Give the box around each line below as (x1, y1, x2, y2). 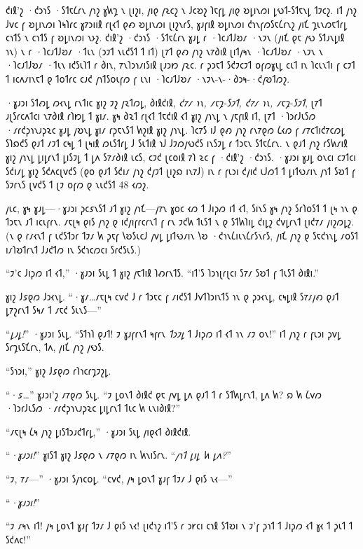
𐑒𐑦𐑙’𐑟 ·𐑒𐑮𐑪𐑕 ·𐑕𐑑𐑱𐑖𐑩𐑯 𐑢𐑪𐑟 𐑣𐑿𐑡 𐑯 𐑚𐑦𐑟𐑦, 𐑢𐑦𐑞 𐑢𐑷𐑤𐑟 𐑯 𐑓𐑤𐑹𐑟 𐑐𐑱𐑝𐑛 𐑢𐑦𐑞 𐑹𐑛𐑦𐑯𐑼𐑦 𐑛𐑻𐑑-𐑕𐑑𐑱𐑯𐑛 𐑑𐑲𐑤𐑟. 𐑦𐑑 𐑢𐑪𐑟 (6, 3, 357, 17)
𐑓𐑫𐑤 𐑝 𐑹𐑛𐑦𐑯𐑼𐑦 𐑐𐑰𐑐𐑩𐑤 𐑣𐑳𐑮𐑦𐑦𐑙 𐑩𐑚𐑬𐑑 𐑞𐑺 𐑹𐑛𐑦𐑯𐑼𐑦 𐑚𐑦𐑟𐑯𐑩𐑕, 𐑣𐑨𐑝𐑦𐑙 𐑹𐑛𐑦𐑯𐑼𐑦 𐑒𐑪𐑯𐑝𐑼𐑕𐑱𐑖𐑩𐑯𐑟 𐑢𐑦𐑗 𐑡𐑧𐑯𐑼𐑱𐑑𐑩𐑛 (6, 16, 348, 31)
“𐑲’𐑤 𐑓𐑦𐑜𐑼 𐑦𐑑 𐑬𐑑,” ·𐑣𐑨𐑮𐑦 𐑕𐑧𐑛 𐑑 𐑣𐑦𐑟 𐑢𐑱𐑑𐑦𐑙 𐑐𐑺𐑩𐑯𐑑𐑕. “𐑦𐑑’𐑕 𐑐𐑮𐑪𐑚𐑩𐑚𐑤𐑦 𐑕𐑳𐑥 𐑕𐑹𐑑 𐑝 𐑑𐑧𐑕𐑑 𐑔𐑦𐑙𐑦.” (6, 265, 319, 280)
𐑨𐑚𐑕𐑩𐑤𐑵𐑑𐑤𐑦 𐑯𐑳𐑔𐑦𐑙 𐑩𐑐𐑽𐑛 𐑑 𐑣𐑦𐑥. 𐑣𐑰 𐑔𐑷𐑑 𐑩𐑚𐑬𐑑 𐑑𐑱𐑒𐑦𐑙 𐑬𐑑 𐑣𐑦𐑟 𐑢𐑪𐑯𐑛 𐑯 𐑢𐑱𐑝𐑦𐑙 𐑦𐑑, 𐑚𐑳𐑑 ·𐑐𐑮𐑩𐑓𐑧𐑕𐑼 (6, 109, 316, 123)
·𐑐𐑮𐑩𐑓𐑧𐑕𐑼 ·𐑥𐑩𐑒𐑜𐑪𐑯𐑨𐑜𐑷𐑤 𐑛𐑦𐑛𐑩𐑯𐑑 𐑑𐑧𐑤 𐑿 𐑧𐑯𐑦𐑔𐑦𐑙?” (6, 401, 181, 415)
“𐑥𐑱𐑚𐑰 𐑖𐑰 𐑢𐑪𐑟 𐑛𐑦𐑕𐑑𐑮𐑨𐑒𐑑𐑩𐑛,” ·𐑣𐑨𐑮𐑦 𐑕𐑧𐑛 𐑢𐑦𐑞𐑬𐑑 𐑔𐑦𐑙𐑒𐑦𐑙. (6, 424, 191, 438)
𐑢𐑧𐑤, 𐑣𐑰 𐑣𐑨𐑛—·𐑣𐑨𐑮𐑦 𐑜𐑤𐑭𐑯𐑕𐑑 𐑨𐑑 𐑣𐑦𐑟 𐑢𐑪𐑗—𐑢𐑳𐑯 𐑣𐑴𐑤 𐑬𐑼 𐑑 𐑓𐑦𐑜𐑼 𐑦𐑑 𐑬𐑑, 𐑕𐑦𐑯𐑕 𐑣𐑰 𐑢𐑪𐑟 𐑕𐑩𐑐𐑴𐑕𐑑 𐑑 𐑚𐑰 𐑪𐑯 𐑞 (6, 200, 357, 215)
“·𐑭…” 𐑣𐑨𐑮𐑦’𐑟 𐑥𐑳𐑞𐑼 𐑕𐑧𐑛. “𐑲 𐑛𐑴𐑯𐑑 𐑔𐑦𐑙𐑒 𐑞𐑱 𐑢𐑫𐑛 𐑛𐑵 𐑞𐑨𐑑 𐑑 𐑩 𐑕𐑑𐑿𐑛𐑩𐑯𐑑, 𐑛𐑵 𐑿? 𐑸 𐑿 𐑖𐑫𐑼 (6, 387, 322, 401)
